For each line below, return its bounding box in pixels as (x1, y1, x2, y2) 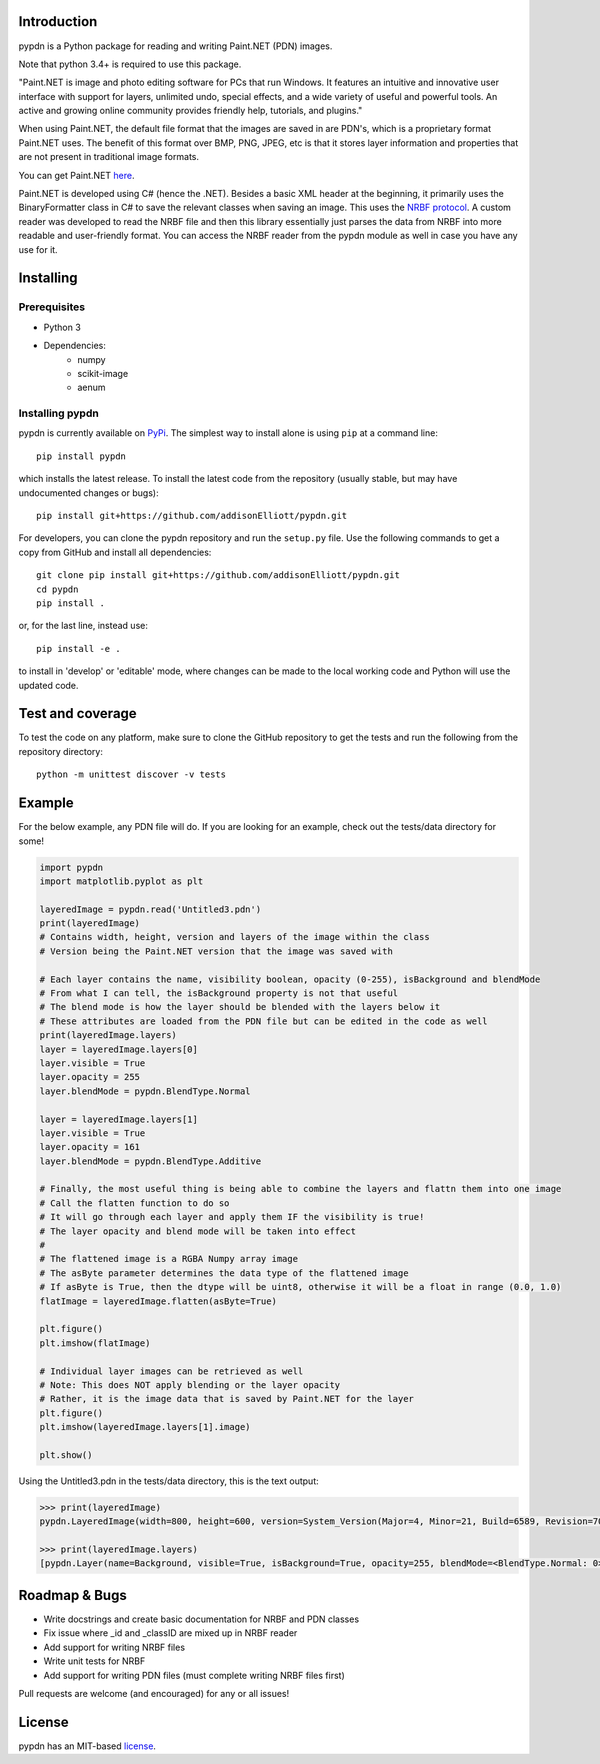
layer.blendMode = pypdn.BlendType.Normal (39, 1085, 251, 1097)
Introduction (18, 13, 98, 30)
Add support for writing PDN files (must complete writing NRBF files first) (43, 1669, 345, 1681)
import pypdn (39, 861, 104, 873)
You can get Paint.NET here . (18, 169, 135, 181)
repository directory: (18, 745, 104, 757)
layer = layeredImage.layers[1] (39, 1113, 199, 1125)
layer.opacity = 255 (39, 1071, 140, 1083)
